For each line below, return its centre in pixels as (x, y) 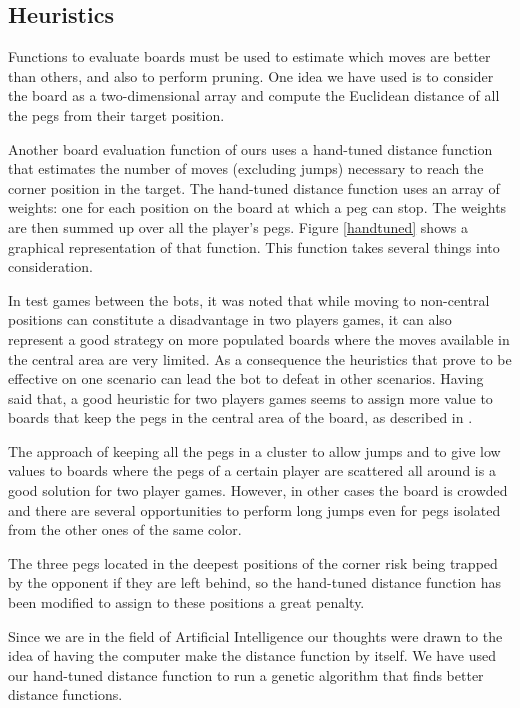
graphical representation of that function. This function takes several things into (254, 246)
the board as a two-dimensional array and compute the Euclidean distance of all (254, 95)
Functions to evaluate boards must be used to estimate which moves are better (249, 56)
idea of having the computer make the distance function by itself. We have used (252, 655)
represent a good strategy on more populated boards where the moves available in (259, 338)
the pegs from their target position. (116, 114)
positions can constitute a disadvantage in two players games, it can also (230, 319)
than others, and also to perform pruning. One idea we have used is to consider (251, 75)
